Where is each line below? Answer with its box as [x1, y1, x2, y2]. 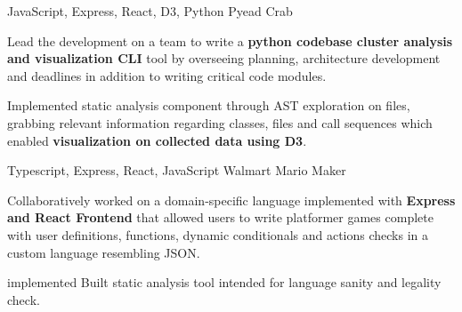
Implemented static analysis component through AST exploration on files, [7, 96, 410, 115]
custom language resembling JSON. [7, 243, 200, 261]
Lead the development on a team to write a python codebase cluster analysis [7, 31, 453, 50]
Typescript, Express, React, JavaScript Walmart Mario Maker [7, 161, 346, 180]
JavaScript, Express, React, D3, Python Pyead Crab [7, 2, 293, 20]
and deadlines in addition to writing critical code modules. [7, 66, 327, 84]
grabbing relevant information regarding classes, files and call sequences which [7, 113, 433, 132]
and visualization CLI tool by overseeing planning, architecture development [7, 49, 441, 68]
